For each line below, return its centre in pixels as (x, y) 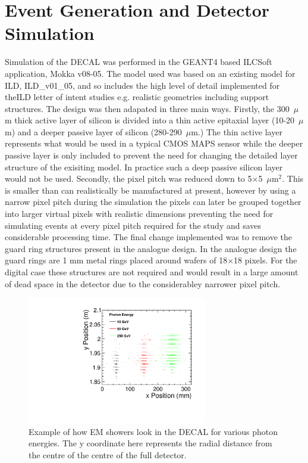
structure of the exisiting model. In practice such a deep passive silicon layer (144, 167)
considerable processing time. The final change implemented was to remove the (148, 237)
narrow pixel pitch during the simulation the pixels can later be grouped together (153, 202)
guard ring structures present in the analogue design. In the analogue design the (151, 248)
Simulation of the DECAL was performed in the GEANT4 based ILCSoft (139, 62)
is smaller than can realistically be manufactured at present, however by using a (150, 190)
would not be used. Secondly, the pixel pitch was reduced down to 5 (128, 178)
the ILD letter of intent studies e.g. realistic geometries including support (137, 97)
